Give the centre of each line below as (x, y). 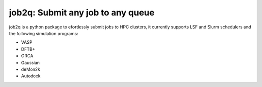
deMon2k (31, 69)
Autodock (31, 76)
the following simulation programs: (44, 33)
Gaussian (30, 62)
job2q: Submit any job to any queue (82, 12)
